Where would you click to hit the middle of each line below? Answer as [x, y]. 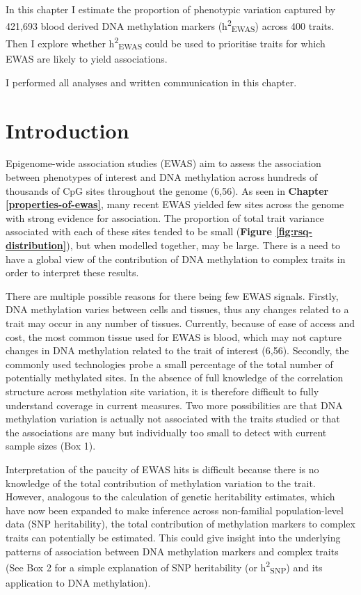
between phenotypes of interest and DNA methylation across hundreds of [162, 177]
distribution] [36, 245]
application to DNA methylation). [78, 582]
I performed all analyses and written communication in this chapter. [151, 82]
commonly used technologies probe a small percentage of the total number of [169, 364]
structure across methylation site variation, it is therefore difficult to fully [162, 391]
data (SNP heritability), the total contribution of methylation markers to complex [180, 524]
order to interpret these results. [72, 272]
